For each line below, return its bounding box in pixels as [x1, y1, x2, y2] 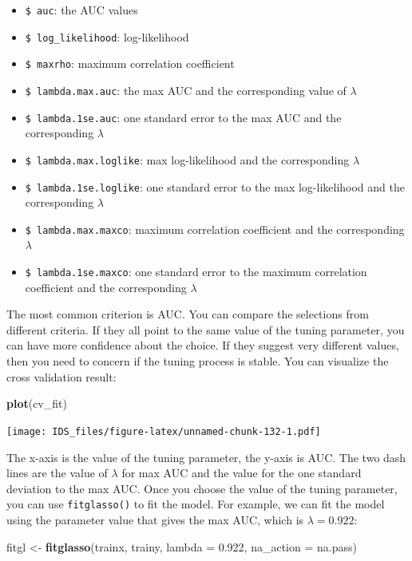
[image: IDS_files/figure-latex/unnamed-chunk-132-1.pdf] [6, 425, 321, 437]
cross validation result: [6, 368, 117, 385]
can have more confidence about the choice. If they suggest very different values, [6, 337, 399, 354]
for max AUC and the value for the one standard [121, 464, 362, 481]
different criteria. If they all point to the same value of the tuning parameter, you [6, 321, 405, 338]
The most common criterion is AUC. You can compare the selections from [6, 306, 369, 322]
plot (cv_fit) [6, 395, 67, 412]
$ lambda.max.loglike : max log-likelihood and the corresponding [25, 151, 350, 168]
